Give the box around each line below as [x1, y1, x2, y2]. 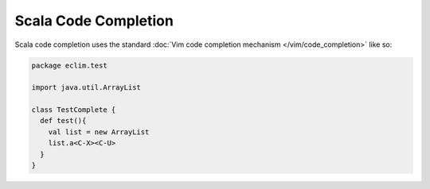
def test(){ [40, 116, 87, 125]
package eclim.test [31, 60, 107, 70]
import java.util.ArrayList [31, 83, 141, 92]
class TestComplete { [31, 106, 116, 114]
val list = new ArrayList [48, 127, 150, 137]
